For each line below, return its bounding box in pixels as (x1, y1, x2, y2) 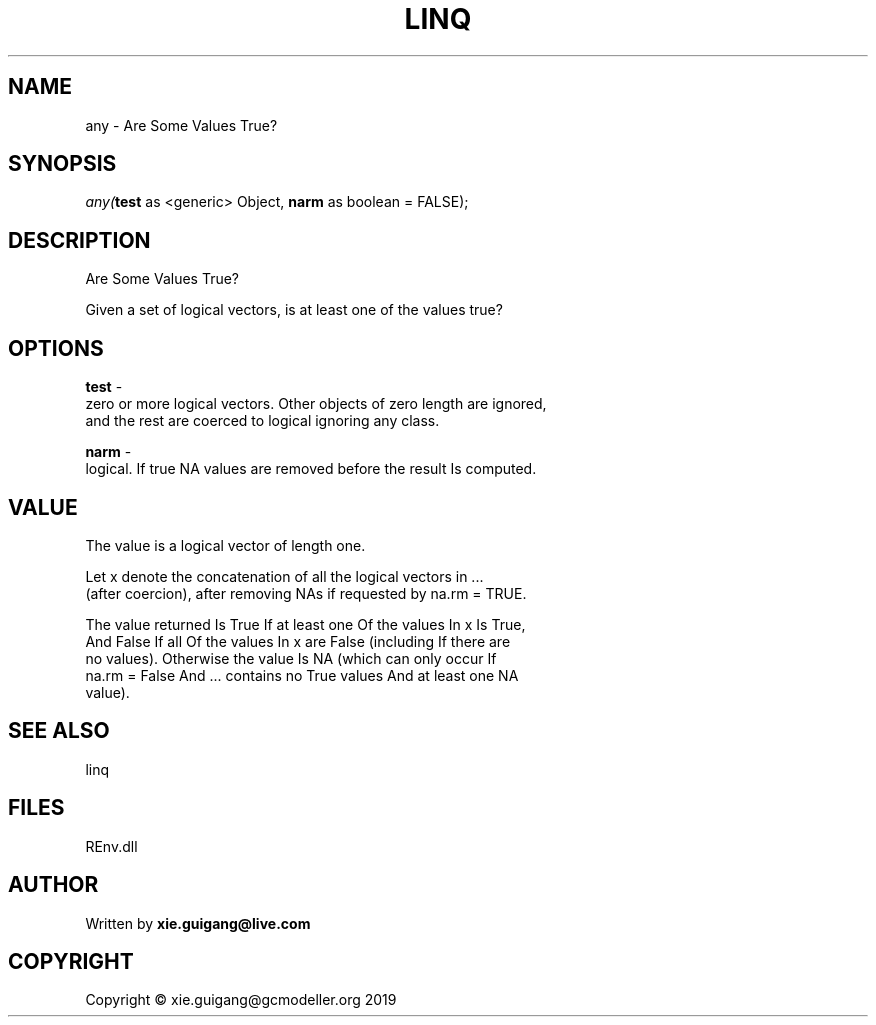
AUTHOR (8, 872, 99, 898)
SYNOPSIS (8, 151, 117, 177)
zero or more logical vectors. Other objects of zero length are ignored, (85, 395, 547, 413)
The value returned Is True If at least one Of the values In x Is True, (85, 615, 526, 633)
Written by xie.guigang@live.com (85, 914, 311, 932)
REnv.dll (85, 837, 138, 855)
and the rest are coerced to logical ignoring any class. (85, 412, 440, 430)
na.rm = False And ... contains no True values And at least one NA (85, 666, 519, 684)
